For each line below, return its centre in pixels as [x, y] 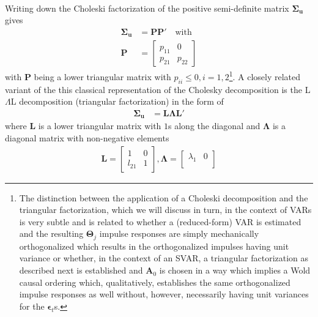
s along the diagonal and [214, 126]
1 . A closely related [265, 76]
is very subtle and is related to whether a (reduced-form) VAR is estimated [160, 221]
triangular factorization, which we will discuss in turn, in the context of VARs [165, 210]
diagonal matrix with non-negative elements [87, 138]
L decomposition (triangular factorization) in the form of [117, 101]
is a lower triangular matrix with [100, 126]
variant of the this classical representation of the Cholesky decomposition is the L [158, 89]
